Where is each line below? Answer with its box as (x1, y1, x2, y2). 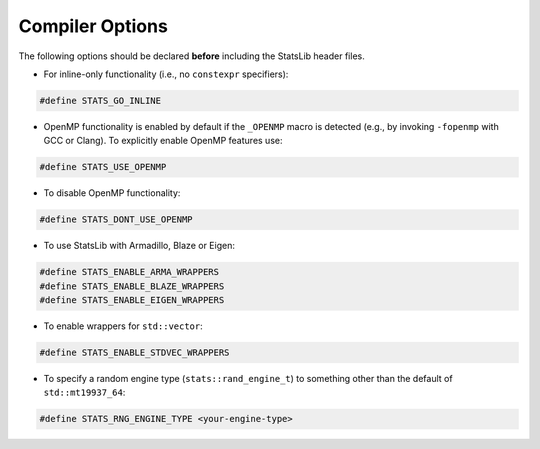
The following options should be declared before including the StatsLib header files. (18, 50, 365, 62)
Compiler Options (18, 15, 169, 37)
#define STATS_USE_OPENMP (39, 161, 167, 173)
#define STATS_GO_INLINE (39, 95, 162, 106)
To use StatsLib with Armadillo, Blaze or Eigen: (43, 240, 235, 252)
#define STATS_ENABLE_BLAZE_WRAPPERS (39, 280, 225, 292)
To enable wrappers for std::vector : (43, 320, 204, 332)
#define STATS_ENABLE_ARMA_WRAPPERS (39, 266, 220, 278)
